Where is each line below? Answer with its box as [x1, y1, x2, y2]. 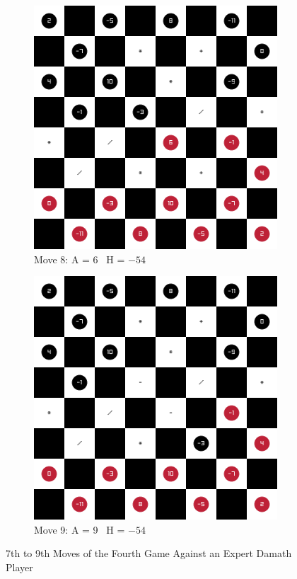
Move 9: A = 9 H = [34, 522, 125, 537]
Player [6, 559, 33, 574]
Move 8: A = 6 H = [34, 251, 125, 266]
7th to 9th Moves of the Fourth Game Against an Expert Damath [6, 546, 292, 561]
